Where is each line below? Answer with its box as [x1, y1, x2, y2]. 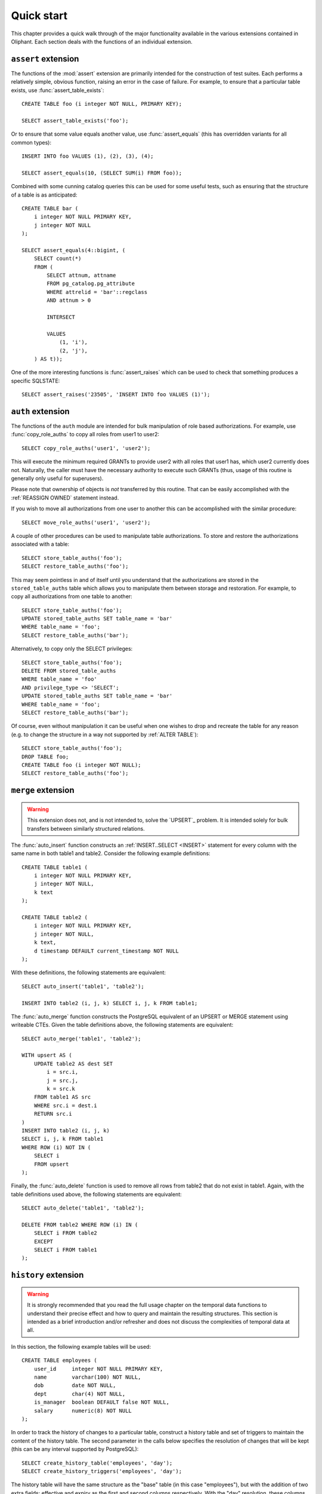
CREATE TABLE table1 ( [21, 864, 88, 871]
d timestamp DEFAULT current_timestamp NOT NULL [33, 947, 179, 954]
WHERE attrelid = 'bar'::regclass [47, 289, 148, 295]
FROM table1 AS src [33, 1094, 91, 1101]
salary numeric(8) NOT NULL [33, 1407, 132, 1414]
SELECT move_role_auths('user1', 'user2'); [21, 519, 151, 526]
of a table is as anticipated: [11, 191, 78, 198]
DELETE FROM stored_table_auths [21, 668, 116, 675]
